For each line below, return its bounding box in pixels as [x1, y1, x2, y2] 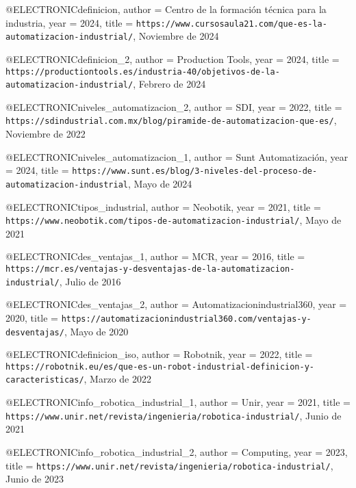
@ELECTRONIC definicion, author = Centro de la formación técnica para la [5, 2, 327, 16]
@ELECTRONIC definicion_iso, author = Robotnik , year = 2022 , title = [5, 347, 313, 361]
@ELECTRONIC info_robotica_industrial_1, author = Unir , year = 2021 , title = [5, 395, 351, 409]
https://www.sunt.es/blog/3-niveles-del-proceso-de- [72, 166, 318, 177]
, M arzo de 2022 [84, 372, 151, 386]
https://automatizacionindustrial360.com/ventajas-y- [61, 313, 311, 324]
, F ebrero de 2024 [133, 77, 206, 91]
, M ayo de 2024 [127, 176, 192, 190]
